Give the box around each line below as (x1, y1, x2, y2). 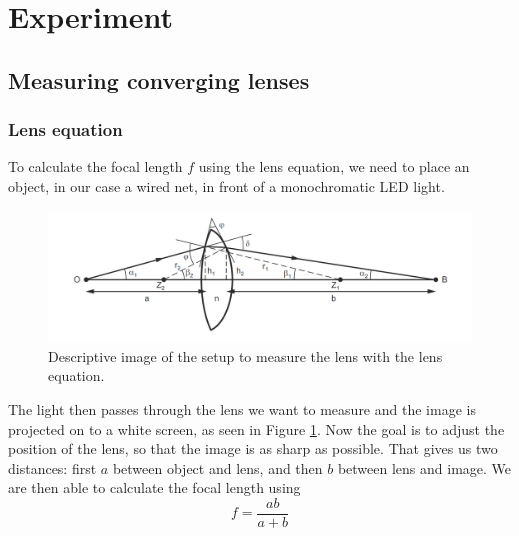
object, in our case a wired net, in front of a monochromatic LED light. (8, 175, 445, 196)
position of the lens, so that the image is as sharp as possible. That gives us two (8, 438, 498, 459)
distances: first (8, 457, 97, 478)
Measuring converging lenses (8, 64, 310, 95)
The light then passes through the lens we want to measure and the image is (8, 399, 476, 420)
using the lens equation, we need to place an (198, 156, 470, 177)
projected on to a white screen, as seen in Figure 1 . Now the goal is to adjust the (8, 418, 505, 439)
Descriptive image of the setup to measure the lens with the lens (48, 345, 443, 366)
